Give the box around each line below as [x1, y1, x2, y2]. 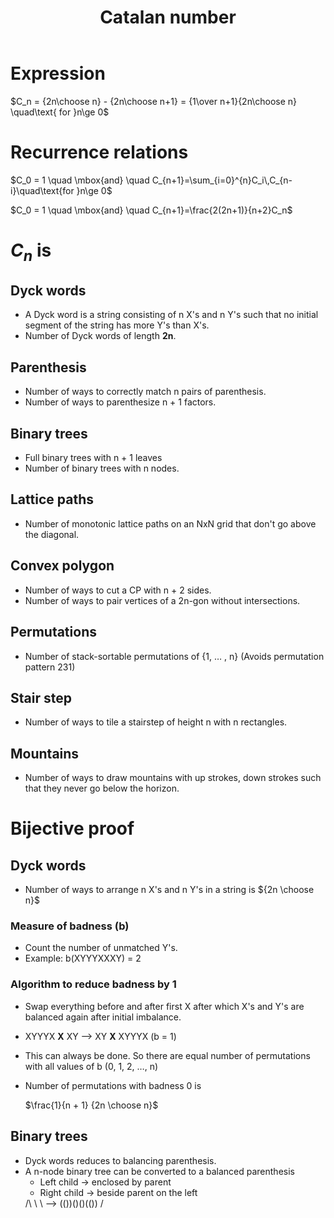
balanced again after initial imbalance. [24, 1011, 182, 1023]
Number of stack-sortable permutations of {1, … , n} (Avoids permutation [24, 650, 325, 662]
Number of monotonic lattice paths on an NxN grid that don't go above [24, 517, 317, 530]
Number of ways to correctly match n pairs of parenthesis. [24, 386, 267, 398]
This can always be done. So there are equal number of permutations [24, 1049, 311, 1061]
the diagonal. [24, 528, 80, 540]
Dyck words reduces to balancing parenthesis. [24, 1154, 217, 1166]
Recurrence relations [10, 141, 189, 164]
